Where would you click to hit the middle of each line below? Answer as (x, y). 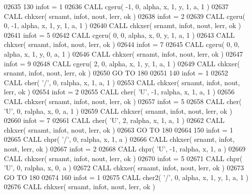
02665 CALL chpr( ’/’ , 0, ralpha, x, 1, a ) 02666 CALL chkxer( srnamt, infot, (119, 139)
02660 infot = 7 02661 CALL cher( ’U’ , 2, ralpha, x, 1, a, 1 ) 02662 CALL (114, 120)
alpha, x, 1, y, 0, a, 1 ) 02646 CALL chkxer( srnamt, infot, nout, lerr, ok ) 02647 (124, 53)
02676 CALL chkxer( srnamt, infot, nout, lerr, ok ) (80, 187)
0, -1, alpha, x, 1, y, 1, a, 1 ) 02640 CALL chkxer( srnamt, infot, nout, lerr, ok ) (123, 25)
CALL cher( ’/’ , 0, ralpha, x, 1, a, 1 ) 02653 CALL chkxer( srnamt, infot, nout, (122, 82)
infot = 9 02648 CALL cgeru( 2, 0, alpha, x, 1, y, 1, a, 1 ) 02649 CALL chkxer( (122, 63)
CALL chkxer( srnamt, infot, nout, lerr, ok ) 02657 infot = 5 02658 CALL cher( (123, 101)
